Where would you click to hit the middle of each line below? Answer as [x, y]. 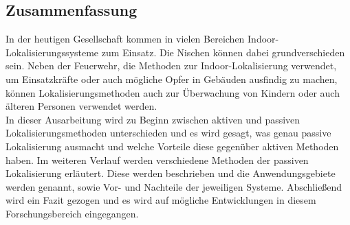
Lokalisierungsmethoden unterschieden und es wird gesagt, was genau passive [168, 133]
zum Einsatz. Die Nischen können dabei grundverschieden [223, 52]
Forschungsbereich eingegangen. [72, 213]
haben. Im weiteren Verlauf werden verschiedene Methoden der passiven [157, 159]
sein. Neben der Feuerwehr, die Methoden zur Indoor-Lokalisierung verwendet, [171, 66]
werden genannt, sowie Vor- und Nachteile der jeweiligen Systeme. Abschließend [174, 186]
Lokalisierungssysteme [52, 52]
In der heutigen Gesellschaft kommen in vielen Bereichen [125, 39]
